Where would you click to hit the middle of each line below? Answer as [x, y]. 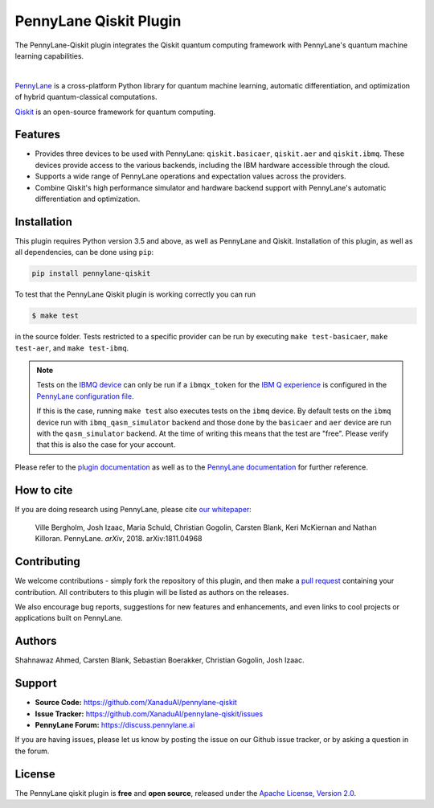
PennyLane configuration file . [85, 396]
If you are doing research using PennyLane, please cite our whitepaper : [133, 509]
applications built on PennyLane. [69, 618]
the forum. [32, 751]
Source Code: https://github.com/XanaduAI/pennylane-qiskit [136, 703]
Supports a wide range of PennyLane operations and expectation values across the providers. [190, 176]
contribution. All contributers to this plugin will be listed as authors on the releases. [152, 592]
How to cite [44, 490]
